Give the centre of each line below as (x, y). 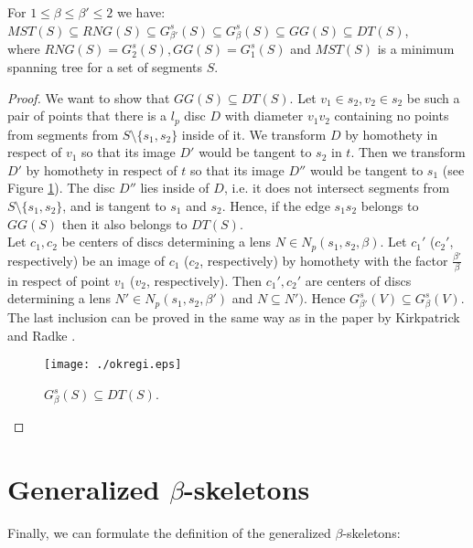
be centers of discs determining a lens (167, 242)
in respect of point (59, 280)
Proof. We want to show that (89, 97)
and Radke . (42, 335)
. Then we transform (408, 152)
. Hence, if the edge (276, 205)
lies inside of (175, 188)
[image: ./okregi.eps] (113, 365)
